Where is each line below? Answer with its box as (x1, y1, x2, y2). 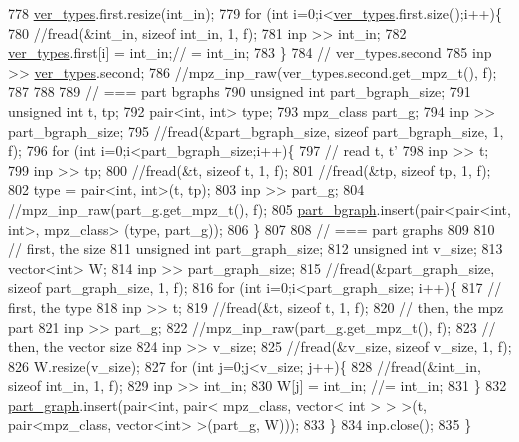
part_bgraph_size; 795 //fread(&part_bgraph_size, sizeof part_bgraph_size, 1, (8, 120, 504, 141)
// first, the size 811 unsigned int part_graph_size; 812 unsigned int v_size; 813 (8, 238, 503, 259)
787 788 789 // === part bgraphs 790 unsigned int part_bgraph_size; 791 (8, 81, 471, 102)
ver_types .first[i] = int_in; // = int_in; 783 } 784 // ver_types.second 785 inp (8, 42, 492, 63)
